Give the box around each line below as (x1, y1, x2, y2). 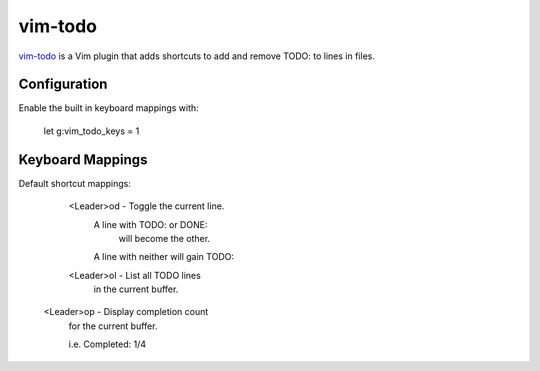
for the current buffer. (68, 320, 158, 332)
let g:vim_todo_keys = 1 (43, 125, 140, 137)
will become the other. (118, 232, 210, 244)
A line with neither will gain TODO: (93, 251, 235, 263)
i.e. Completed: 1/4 (68, 338, 147, 350)
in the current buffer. (93, 283, 179, 295)
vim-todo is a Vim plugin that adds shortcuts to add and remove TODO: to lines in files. (18, 50, 375, 62)
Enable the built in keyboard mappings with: (18, 102, 199, 114)
